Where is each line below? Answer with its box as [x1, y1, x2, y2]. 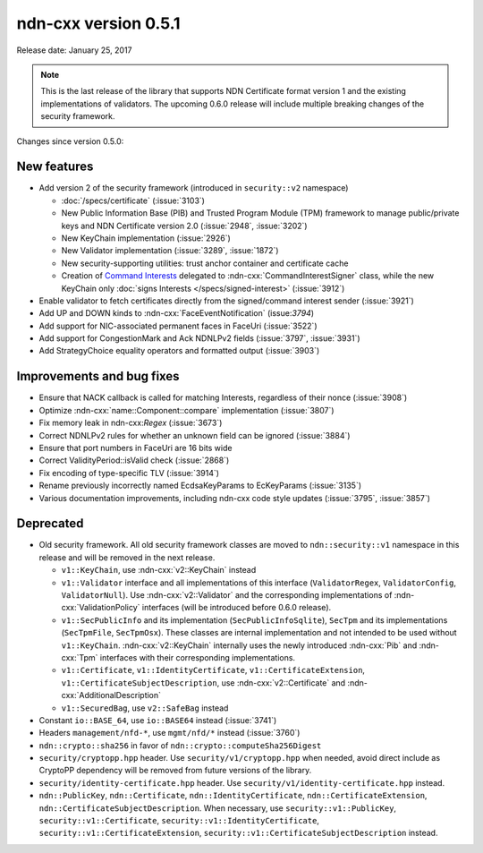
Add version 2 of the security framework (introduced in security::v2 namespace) [38, 183, 349, 193]
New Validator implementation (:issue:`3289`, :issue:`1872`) [61, 245, 279, 256]
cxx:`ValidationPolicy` [61, 602, 140, 613]
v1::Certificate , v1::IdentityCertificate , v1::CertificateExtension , [61, 665, 366, 676]
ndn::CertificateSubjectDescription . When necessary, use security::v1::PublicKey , [38, 802, 397, 814]
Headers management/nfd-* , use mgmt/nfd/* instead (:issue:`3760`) [38, 728, 301, 738]
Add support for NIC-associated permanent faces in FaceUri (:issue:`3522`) [38, 320, 318, 331]
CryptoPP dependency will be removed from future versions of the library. [38, 765, 312, 776]
